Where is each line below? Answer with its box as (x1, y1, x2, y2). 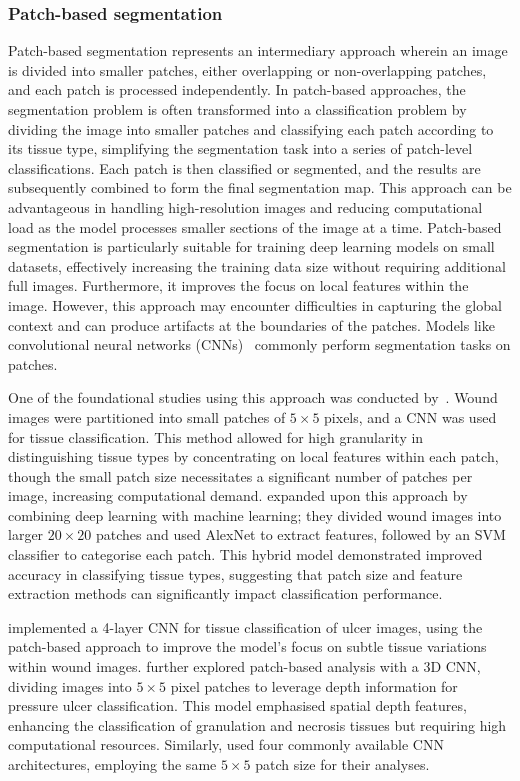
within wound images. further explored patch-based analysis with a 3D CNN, (8, 656, 481, 677)
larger (8, 524, 44, 545)
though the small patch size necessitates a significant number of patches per (8, 465, 473, 486)
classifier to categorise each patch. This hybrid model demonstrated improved (8, 544, 483, 565)
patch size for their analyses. (255, 754, 430, 774)
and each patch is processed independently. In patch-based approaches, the (8, 79, 466, 100)
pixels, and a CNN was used (324, 406, 497, 427)
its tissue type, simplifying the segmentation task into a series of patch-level (8, 138, 473, 159)
